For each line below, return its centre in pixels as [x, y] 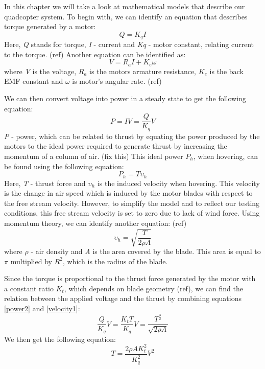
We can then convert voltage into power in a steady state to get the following [125, 98]
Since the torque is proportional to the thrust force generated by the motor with [130, 278]
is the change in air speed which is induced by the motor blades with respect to [128, 193]
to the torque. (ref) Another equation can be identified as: [95, 54]
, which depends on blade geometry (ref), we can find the [153, 288]
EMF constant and [34, 81]
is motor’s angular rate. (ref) [117, 81]
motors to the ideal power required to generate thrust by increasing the [116, 146]
